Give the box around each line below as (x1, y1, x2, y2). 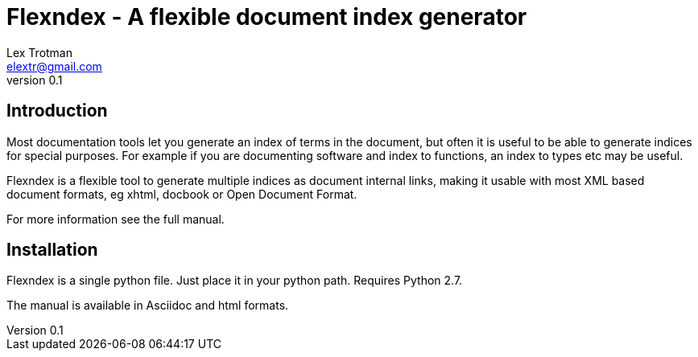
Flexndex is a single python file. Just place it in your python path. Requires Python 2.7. (6, 273, 463, 288)
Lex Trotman (6, 45, 72, 59)
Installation (6, 240, 98, 261)
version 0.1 (6, 72, 63, 87)
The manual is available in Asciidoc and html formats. (6, 298, 289, 313)
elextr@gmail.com (6, 59, 102, 73)
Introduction (6, 101, 108, 121)
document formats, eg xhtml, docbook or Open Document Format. (6, 187, 357, 201)
